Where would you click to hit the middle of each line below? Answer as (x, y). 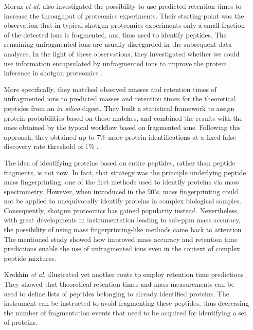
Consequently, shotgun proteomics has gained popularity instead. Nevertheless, (121, 210)
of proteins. (21, 322)
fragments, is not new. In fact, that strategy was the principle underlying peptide (125, 172)
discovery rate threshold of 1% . (51, 146)
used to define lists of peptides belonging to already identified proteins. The (117, 293)
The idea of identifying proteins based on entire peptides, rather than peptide (120, 162)
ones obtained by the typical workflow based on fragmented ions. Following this (122, 127)
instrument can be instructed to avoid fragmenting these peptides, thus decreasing (126, 303)
